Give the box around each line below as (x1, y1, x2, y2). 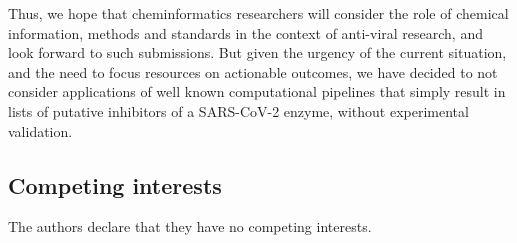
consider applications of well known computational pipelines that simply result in (8, 81, 506, 102)
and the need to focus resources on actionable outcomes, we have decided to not (8, 61, 498, 82)
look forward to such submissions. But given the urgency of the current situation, (8, 42, 507, 63)
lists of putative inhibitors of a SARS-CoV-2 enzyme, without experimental (8, 100, 469, 121)
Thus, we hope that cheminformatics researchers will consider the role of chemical (8, 3, 509, 23)
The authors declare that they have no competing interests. (8, 216, 372, 237)
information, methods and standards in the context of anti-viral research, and (8, 22, 483, 43)
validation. (8, 120, 73, 141)
